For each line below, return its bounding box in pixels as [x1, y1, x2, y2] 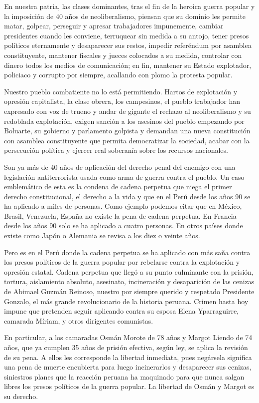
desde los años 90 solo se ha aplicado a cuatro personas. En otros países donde [4, 220, 243, 231]
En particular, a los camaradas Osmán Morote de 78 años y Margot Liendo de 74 [4, 332, 253, 343]
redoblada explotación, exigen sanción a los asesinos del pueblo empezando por [4, 115, 245, 126]
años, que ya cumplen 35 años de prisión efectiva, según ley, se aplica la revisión [4, 342, 248, 352]
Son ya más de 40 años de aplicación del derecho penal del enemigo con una [4, 161, 236, 172]
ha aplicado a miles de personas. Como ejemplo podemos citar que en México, [4, 201, 242, 211]
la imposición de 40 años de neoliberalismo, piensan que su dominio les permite [4, 10, 246, 21]
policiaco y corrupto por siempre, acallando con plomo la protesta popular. [4, 69, 233, 80]
